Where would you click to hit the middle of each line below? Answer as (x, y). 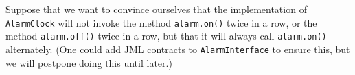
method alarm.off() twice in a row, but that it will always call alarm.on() (166, 36)
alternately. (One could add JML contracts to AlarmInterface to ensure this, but (178, 49)
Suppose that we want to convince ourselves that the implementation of (156, 9)
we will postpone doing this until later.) (89, 62)
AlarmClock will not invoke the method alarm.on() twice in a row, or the (161, 22)
